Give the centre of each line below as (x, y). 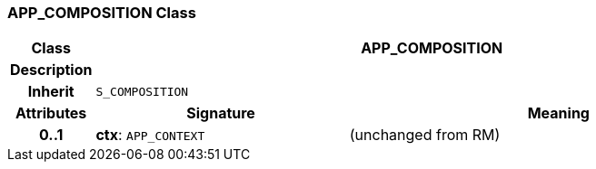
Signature (221, 113)
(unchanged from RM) (425, 135)
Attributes (51, 113)
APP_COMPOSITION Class (102, 13)
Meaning (558, 113)
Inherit (51, 92)
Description (51, 70)
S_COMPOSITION (142, 91)
